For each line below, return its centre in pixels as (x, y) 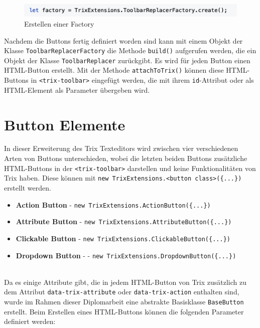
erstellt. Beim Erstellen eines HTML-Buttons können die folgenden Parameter (124, 311)
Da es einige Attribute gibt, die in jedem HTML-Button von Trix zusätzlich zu (125, 282)
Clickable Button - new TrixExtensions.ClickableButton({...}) (123, 238)
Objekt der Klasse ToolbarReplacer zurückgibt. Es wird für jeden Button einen (127, 60)
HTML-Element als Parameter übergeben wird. (77, 90)
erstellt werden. (28, 187)
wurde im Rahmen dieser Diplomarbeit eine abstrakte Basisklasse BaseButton (124, 301)
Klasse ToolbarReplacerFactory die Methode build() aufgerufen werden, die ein (130, 50)
